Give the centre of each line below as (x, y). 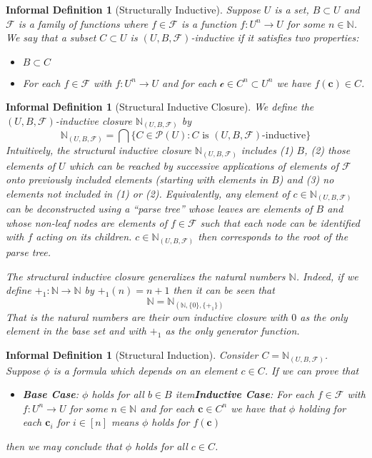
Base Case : (51, 394)
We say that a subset (51, 37)
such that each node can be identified (280, 222)
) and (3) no (306, 179)
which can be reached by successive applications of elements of (203, 165)
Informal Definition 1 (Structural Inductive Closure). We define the (160, 107)
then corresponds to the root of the (273, 236)
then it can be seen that (224, 290)
